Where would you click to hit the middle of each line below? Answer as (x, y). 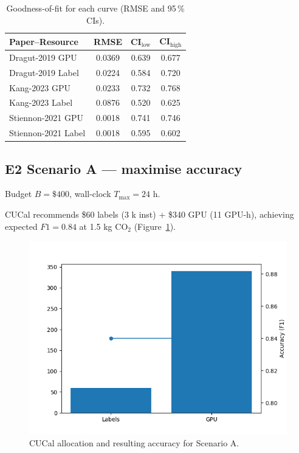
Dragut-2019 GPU (43, 57)
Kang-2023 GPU (40, 87)
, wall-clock (90, 194)
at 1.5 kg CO (104, 226)
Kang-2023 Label (41, 102)
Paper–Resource (44, 41)
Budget (19, 194)
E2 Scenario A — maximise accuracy (124, 168)
